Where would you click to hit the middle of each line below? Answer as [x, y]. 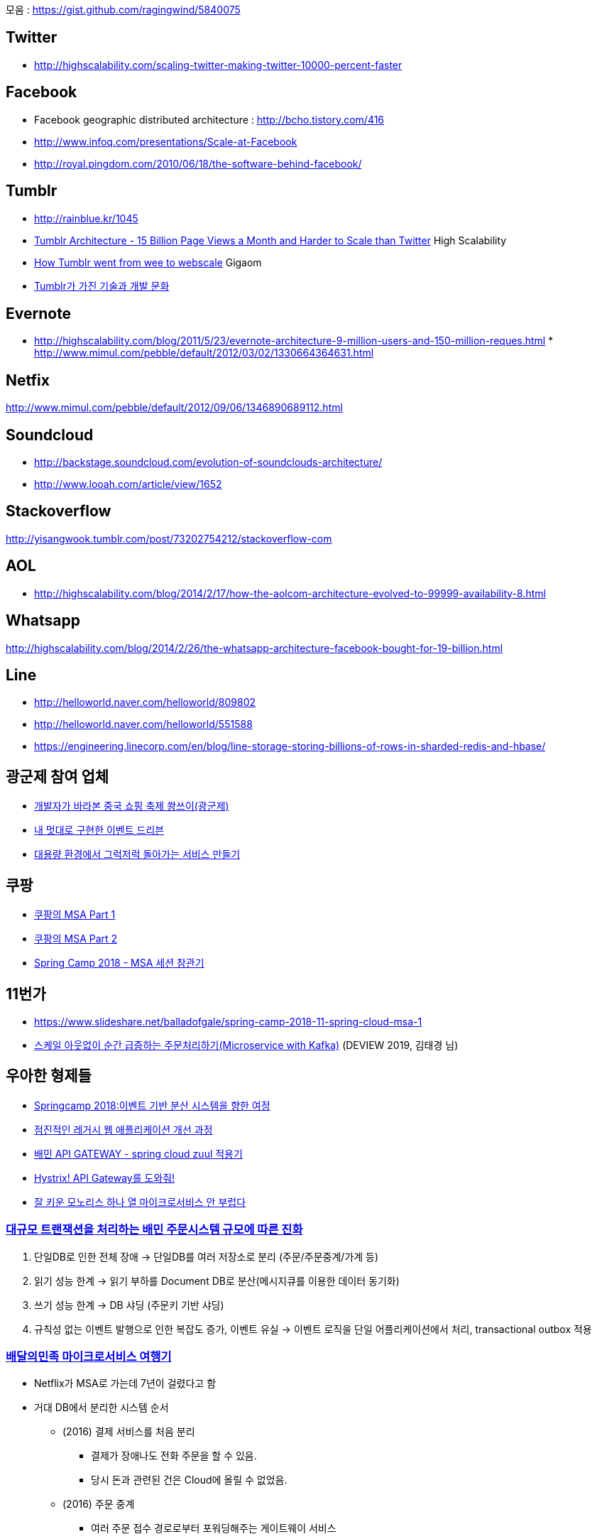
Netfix [28, 380]
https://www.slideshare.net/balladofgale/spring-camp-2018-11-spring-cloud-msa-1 [228, 1021]
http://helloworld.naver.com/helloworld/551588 [143, 724]
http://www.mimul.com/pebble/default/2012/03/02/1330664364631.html [204, 353]
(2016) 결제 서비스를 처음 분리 [129, 1432]
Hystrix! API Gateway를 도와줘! [105, 1178]
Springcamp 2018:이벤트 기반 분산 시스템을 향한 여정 [152, 1105]
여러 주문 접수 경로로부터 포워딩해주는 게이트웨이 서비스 [214, 1528]
